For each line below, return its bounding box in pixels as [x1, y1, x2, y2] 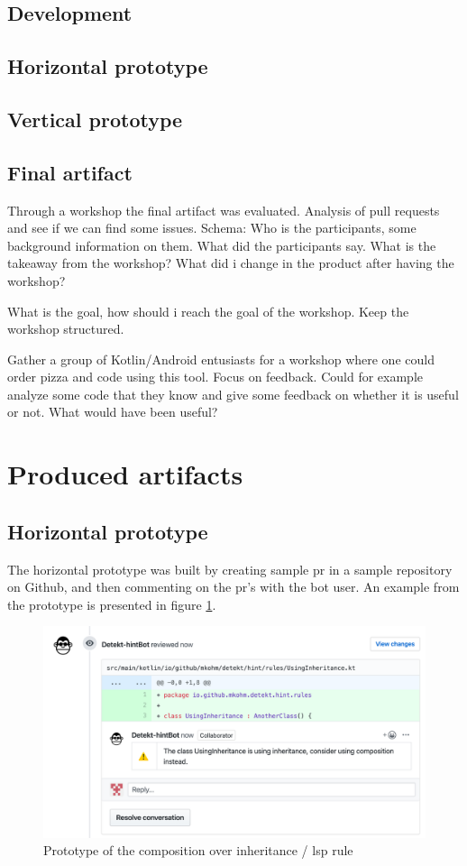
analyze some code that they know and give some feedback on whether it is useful [7, 384, 459, 403]
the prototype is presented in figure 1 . [7, 594, 216, 613]
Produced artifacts [7, 456, 243, 493]
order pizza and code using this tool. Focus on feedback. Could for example [7, 367, 424, 386]
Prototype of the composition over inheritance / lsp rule [43, 841, 353, 860]
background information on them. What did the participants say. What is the [7, 235, 436, 254]
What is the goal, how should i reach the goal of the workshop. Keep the [7, 301, 409, 320]
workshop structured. [7, 319, 124, 338]
